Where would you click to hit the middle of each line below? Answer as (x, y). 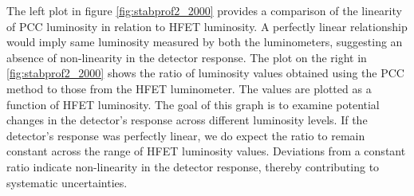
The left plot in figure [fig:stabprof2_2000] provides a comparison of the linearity (204, 10)
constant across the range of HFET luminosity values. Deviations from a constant (206, 151)
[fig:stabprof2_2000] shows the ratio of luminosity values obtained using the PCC (205, 73)
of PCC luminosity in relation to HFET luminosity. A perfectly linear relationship (207, 26)
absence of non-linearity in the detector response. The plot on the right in (187, 57)
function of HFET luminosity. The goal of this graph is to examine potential (193, 104)
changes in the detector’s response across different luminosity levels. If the (187, 120)
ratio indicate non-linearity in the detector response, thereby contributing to (193, 166)
